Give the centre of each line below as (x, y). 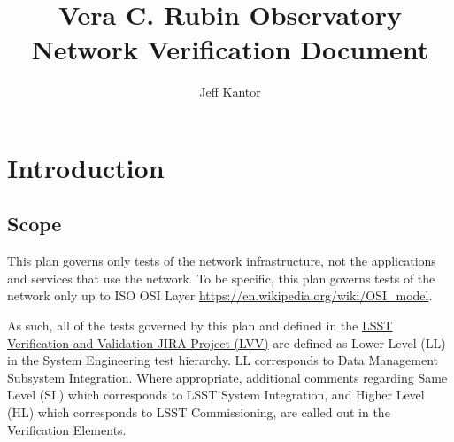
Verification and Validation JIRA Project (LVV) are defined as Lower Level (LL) (227, 342)
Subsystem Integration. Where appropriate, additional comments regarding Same (227, 377)
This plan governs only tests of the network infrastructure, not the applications (222, 261)
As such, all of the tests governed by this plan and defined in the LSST (200, 326)
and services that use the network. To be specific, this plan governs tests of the (221, 278)
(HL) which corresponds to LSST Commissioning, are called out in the (199, 412)
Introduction (86, 167)
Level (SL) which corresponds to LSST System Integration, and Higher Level (216, 395)
